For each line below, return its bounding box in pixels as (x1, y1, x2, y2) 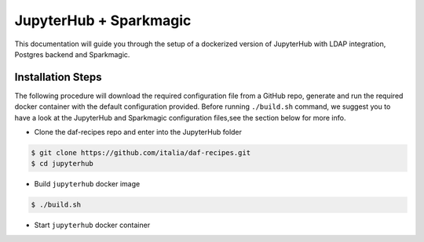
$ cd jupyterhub (31, 159, 94, 168)
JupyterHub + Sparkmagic (14, 12, 192, 29)
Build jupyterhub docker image (34, 179, 141, 189)
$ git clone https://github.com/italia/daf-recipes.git (31, 149, 251, 157)
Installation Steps (14, 70, 102, 84)
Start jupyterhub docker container (34, 220, 151, 230)
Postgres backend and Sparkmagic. (14, 49, 130, 59)
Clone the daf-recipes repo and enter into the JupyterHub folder (34, 128, 243, 137)
